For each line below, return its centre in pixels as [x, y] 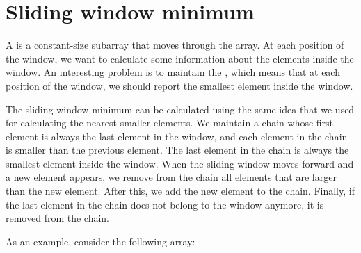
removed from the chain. [58, 218]
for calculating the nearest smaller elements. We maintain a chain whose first [170, 123]
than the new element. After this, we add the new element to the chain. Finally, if [180, 191]
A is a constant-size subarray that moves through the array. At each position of [175, 45]
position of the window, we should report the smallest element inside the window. [179, 85]
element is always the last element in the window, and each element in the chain [177, 136]
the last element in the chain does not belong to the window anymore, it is [165, 204]
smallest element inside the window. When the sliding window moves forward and [180, 163]
